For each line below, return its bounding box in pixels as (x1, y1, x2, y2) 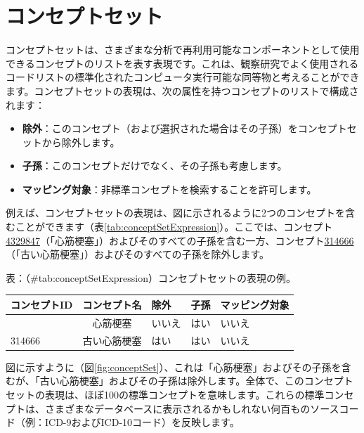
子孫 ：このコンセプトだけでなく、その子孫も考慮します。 (22, 158, 287, 173)
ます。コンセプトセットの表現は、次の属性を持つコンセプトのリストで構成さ (6, 83, 359, 98)
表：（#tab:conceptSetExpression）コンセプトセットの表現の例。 (6, 270, 297, 285)
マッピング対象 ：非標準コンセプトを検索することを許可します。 (22, 181, 317, 196)
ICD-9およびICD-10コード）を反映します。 (44, 415, 240, 429)
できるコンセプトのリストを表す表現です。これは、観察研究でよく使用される (6, 56, 359, 70)
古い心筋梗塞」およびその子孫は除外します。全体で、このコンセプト (39, 373, 353, 388)
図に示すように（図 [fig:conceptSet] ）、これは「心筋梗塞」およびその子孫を (6, 359, 342, 374)
